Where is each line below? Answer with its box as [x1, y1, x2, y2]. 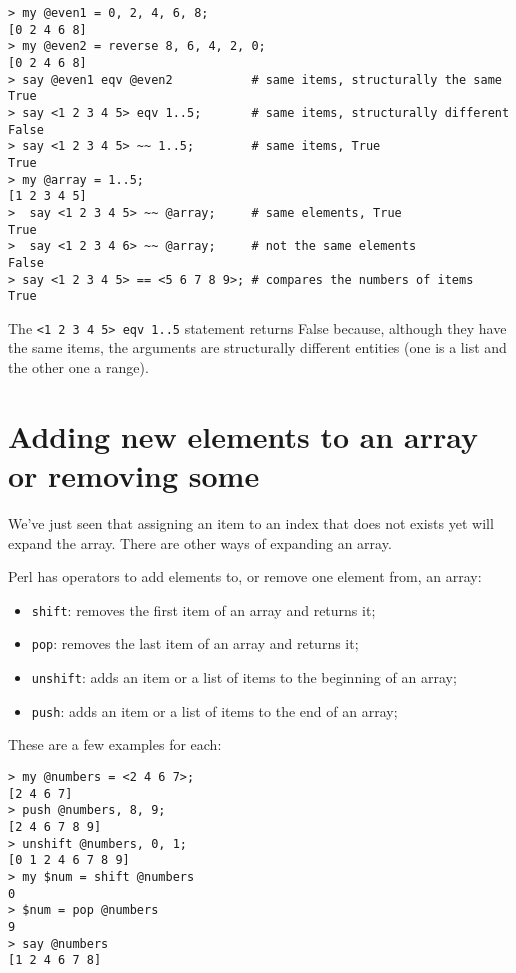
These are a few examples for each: [8, 734, 222, 755]
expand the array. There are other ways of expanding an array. [8, 532, 392, 553]
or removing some [8, 455, 260, 496]
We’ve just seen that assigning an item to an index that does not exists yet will [8, 512, 494, 533]
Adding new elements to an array [8, 415, 479, 456]
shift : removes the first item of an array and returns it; [31, 599, 376, 620]
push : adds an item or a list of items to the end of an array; [31, 700, 398, 721]
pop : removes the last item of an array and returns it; [31, 633, 359, 654]
